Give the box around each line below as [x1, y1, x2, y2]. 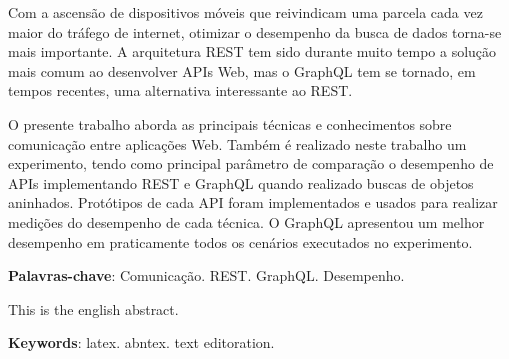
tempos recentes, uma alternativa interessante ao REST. [8, 80, 353, 101]
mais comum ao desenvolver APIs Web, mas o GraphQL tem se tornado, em [8, 60, 476, 81]
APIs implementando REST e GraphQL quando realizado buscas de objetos [8, 172, 474, 193]
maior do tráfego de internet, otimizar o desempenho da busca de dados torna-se [8, 21, 502, 42]
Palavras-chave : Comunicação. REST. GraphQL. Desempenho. [8, 265, 405, 286]
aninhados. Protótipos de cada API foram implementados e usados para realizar [8, 192, 498, 213]
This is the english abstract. [8, 298, 179, 319]
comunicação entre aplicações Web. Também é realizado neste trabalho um [8, 133, 467, 154]
